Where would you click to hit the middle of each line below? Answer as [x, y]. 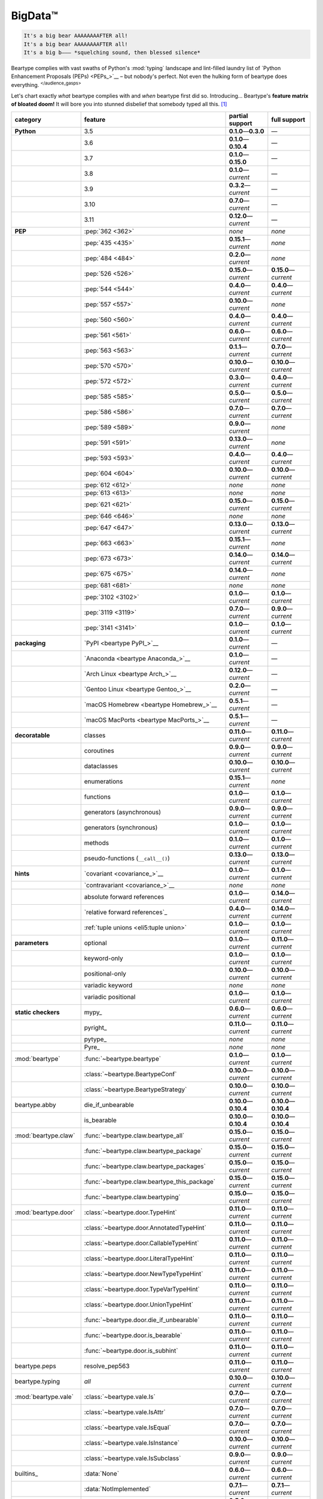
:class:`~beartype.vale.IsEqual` [128, 1427]
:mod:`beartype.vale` [44, 1396]
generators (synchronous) [121, 827]
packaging [30, 643]
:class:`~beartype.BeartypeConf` [130, 1074]
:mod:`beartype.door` [45, 1212]
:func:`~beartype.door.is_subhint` [131, 1350]
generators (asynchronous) [123, 812]
